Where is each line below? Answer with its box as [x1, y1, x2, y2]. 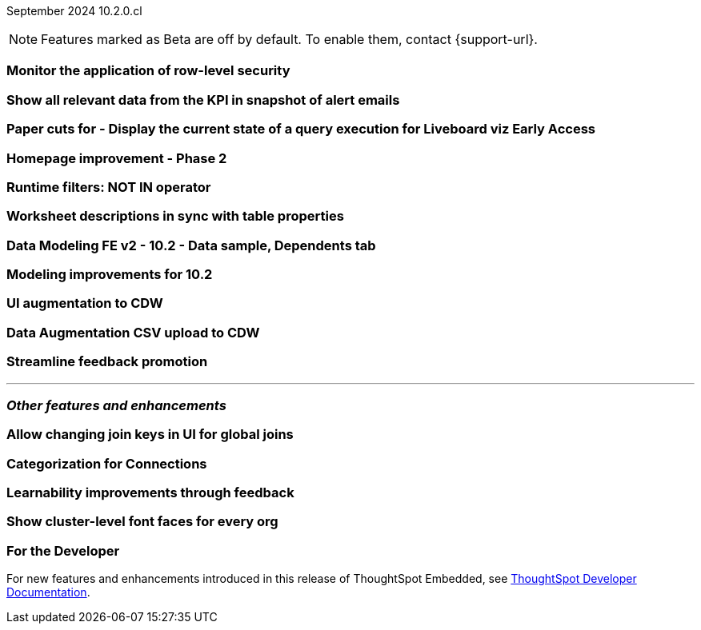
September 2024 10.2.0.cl [6, 4, 142, 18]
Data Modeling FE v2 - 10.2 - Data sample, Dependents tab [6, 237, 376, 253]
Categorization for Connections [6, 455, 207, 472]
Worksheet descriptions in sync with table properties [6, 208, 344, 225]
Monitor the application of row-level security [6, 62, 290, 79]
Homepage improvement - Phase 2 [6, 150, 227, 166]
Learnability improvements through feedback [6, 484, 294, 500]
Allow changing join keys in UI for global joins [6, 426, 294, 443]
